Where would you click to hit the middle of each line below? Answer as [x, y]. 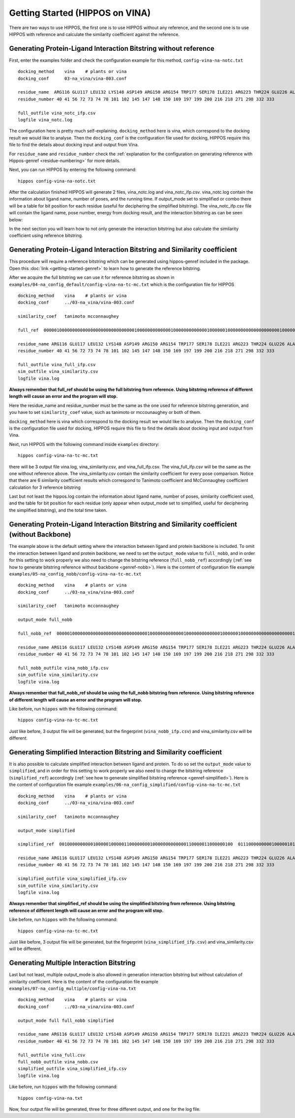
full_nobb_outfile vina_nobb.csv [58, 1062]
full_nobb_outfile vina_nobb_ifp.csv [63, 668]
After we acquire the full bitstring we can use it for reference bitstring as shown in [92, 277]
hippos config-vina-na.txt [50, 1098]
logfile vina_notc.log [45, 120]
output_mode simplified [46, 830]
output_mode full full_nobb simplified [66, 1020]
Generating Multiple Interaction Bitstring [72, 963]
